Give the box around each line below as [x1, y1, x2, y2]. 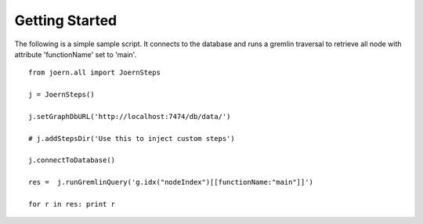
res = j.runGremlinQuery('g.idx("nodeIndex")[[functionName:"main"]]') [28, 178, 313, 187]
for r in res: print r [28, 200, 116, 209]
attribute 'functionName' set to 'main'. [14, 49, 137, 59]
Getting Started [14, 12, 117, 29]
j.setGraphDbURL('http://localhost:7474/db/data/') [28, 112, 231, 121]
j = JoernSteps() [28, 90, 95, 99]
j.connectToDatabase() [28, 156, 116, 164]
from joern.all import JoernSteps [28, 68, 161, 78]
